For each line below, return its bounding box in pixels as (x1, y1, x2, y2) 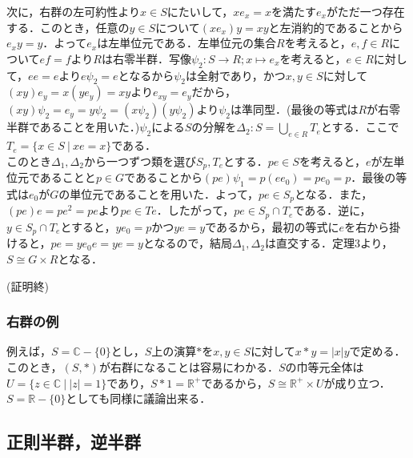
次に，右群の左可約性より (6, 3, 141, 19)
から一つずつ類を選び (83, 152, 196, 169)
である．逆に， (293, 202, 371, 219)
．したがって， (156, 202, 235, 219)
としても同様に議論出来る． (66, 390, 211, 407)
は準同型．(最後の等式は (230, 101, 359, 118)
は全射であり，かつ (185, 66, 286, 83)
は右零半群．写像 (101, 50, 191, 66)
